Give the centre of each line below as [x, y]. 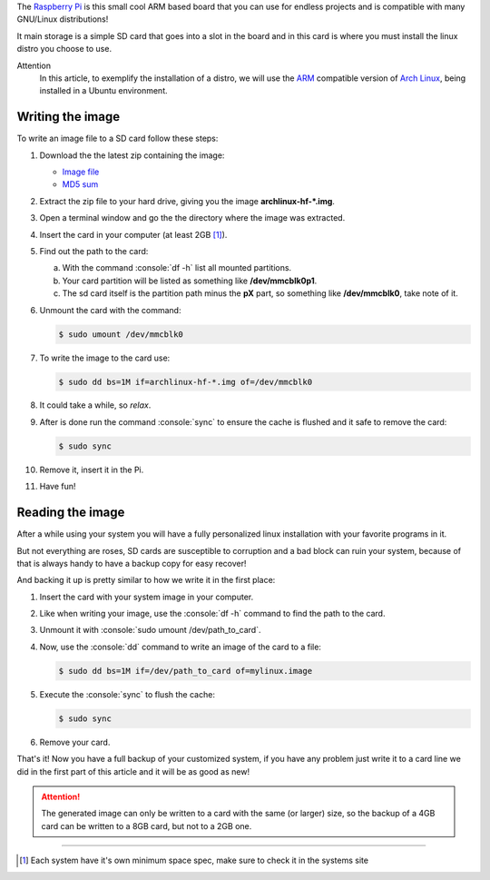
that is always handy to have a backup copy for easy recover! [132, 563]
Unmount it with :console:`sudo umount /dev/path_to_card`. [150, 630]
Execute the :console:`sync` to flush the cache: [127, 694]
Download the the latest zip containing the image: [132, 155]
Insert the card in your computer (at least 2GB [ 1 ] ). [133, 234]
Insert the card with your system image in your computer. [147, 597]
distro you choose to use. [64, 49]
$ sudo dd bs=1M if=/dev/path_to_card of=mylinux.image [186, 671]
